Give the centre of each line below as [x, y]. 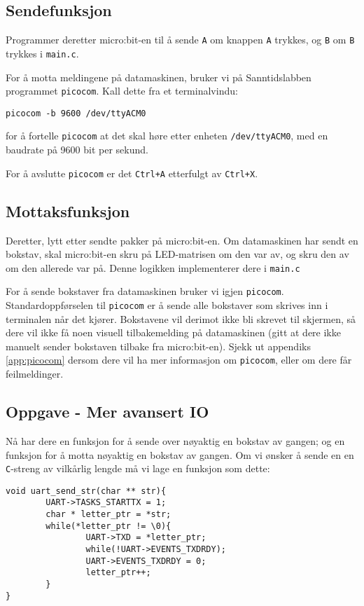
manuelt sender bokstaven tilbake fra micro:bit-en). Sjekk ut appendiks [158, 346]
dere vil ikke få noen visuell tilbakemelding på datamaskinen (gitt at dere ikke [173, 332]
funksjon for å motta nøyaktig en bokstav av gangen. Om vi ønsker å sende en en [180, 454]
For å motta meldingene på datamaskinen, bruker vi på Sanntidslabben [159, 77]
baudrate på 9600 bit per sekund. [77, 150]
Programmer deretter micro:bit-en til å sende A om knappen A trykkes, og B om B [180, 40]
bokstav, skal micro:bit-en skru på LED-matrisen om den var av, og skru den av [177, 254]
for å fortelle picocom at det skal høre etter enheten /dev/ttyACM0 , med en [167, 136]
